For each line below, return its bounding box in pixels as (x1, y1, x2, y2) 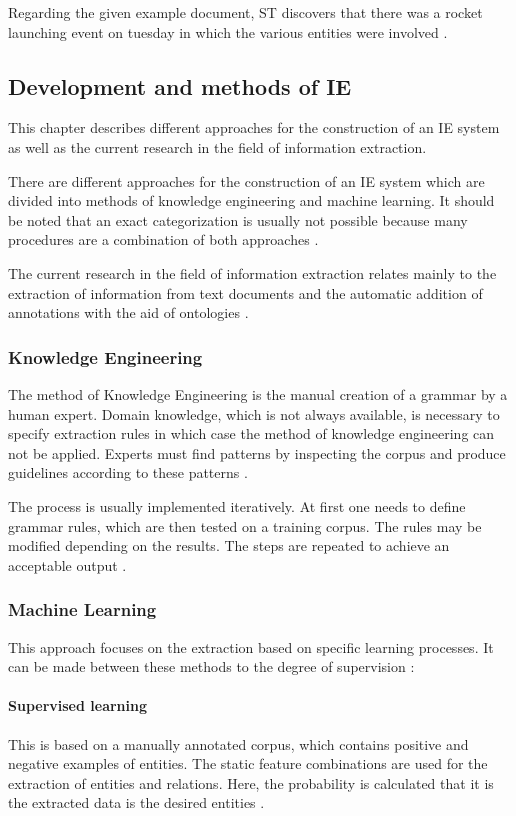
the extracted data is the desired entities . (8, 792, 265, 813)
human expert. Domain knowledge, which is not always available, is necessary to (8, 403, 500, 424)
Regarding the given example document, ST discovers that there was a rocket (8, 2, 483, 22)
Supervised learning (8, 695, 148, 716)
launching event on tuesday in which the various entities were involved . (8, 21, 448, 42)
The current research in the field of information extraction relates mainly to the (8, 262, 497, 283)
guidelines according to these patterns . (8, 462, 248, 483)
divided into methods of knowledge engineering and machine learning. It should (8, 190, 495, 211)
